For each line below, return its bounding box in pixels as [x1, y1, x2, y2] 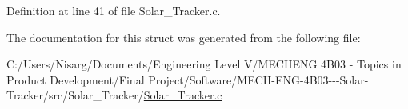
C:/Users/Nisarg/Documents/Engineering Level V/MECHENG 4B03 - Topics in [6, 56, 402, 72]
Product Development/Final [6, 71, 145, 88]
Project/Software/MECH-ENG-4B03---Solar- [148, 71, 369, 88]
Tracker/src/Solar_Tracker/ [6, 87, 144, 103]
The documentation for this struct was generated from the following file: [6, 29, 361, 45]
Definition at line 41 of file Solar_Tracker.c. [6, 2, 221, 18]
